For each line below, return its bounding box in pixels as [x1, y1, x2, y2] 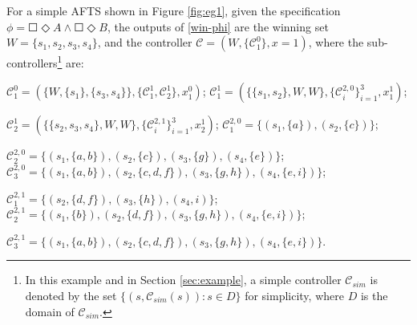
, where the [308, 34, 364, 51]
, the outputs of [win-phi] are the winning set [107, 18, 329, 35]
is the [360, 287, 388, 303]
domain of [25, 303, 75, 319]
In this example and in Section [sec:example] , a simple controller [25, 271, 342, 288]
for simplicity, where [245, 287, 344, 303]
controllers [6, 54, 58, 71]
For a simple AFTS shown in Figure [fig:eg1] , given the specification [6, 2, 341, 18]
